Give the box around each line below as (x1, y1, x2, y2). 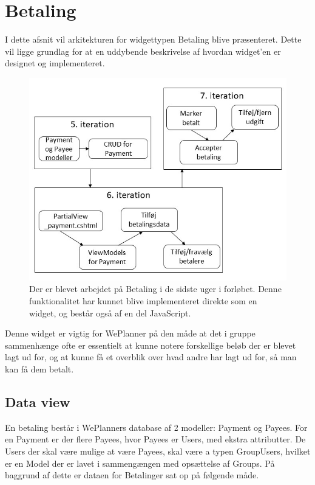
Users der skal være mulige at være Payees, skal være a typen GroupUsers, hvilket (5, 444, 311, 457)
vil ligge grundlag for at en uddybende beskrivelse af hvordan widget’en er (5, 44, 281, 57)
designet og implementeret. (5, 57, 105, 69)
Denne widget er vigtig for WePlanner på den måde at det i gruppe (5, 327, 256, 340)
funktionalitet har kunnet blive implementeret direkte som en (29, 295, 257, 307)
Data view (5, 392, 70, 411)
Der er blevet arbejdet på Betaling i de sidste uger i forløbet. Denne (29, 282, 282, 295)
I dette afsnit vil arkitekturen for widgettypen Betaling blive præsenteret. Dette (5, 33, 302, 46)
